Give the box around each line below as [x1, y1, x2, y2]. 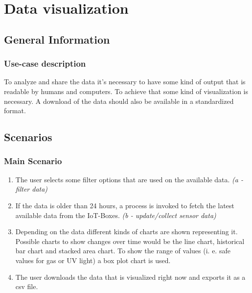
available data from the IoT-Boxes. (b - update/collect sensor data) [15, 210, 216, 220]
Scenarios [4, 129, 52, 145]
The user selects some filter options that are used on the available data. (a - [15, 174, 244, 184]
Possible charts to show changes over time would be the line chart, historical [15, 236, 245, 246]
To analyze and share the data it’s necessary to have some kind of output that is [4, 76, 246, 87]
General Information [4, 31, 110, 47]
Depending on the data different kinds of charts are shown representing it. [15, 226, 238, 237]
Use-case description [4, 57, 86, 70]
